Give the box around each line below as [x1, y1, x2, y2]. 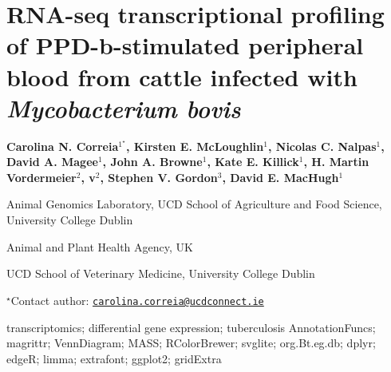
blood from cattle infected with [6, 60, 357, 93]
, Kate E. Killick [207, 153, 299, 170]
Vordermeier [6, 168, 77, 185]
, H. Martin [303, 153, 369, 170]
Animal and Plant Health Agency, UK [6, 238, 193, 255]
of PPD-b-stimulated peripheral [6, 29, 364, 61]
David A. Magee [6, 153, 98, 170]
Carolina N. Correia [6, 137, 119, 154]
